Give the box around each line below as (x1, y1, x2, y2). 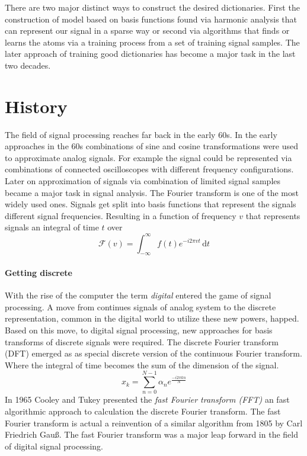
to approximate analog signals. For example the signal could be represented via (5, 151, 292, 163)
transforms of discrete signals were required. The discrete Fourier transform (5, 335, 279, 348)
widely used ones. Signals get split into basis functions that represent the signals (5, 198, 296, 210)
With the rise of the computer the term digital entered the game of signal (5, 289, 271, 301)
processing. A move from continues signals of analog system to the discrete (5, 300, 276, 313)
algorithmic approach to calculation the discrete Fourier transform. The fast (5, 405, 281, 417)
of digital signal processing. (5, 439, 103, 452)
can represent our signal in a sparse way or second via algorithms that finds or (5, 24, 290, 37)
